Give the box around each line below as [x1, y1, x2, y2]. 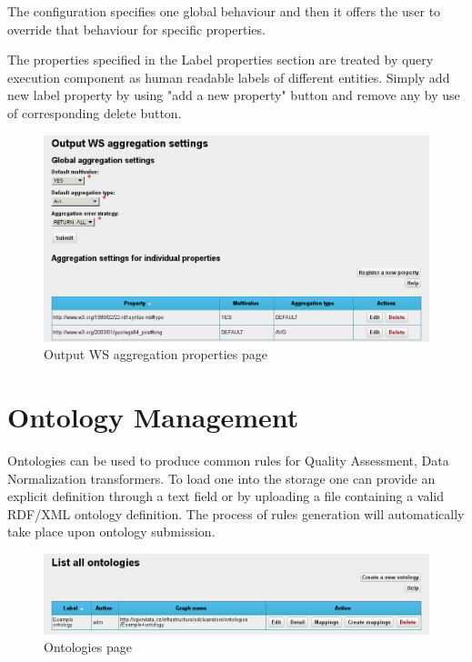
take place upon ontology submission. [7, 522, 216, 541]
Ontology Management [7, 398, 299, 436]
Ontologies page [44, 637, 132, 657]
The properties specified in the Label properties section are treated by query [7, 50, 434, 69]
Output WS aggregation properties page [44, 345, 268, 364]
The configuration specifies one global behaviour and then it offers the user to [7, 2, 441, 20]
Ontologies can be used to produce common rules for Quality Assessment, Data [7, 451, 449, 470]
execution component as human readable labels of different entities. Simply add [7, 67, 450, 86]
